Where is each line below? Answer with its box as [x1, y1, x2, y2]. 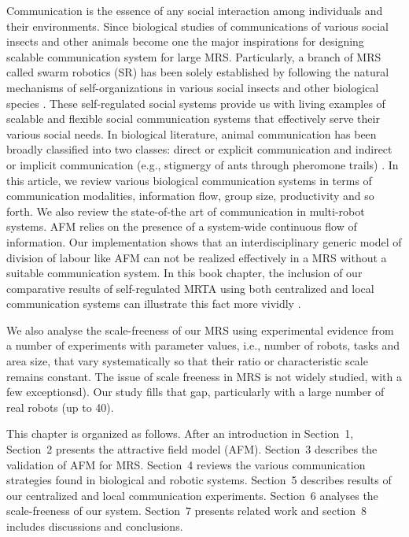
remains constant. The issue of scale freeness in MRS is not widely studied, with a [6, 368, 402, 384]
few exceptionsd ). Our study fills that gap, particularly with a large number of [6, 383, 385, 400]
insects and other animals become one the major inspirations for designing [6, 33, 364, 50]
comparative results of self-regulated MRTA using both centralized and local [6, 280, 374, 296]
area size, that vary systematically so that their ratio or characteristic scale [6, 353, 368, 369]
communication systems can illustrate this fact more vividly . [6, 295, 301, 312]
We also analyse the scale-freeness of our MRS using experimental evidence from [6, 321, 394, 338]
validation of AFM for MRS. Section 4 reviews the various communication [6, 456, 366, 472]
